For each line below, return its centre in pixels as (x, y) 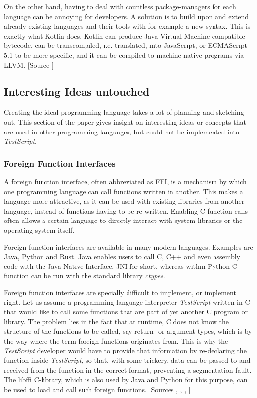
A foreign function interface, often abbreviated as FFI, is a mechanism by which (125, 181)
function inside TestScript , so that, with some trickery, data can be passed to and (127, 360)
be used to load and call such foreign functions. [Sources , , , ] (97, 389)
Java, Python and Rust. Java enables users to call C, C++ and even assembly (122, 256)
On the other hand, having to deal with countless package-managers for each (120, 6)
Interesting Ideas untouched (77, 91)
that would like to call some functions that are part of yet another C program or (126, 312)
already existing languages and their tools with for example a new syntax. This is (127, 26)
